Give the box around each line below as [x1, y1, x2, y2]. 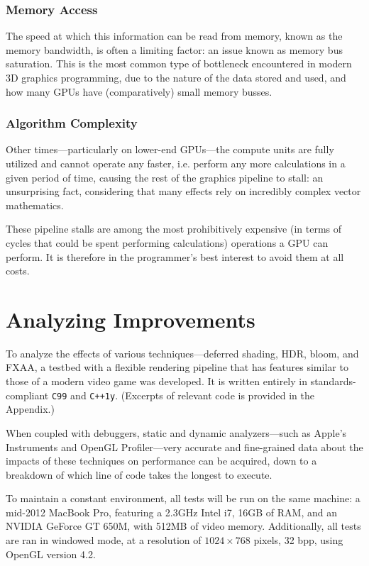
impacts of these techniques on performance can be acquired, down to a [6, 453, 317, 468]
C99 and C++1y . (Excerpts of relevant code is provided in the [51, 387, 314, 402]
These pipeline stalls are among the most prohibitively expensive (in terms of [6, 221, 342, 236]
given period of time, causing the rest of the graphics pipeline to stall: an [6, 170, 324, 184]
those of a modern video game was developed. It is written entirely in [6, 374, 307, 389]
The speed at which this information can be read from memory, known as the [6, 28, 343, 43]
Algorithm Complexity [6, 114, 138, 132]
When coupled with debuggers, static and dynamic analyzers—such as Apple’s [6, 425, 347, 440]
